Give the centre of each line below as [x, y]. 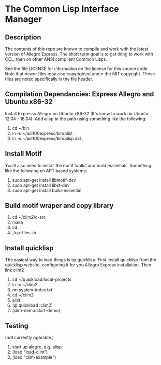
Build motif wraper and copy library [59, 206]
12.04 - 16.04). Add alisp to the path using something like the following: [76, 119]
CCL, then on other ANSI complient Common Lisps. [56, 59]
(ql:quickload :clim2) [32, 305]
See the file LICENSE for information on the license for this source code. [77, 69]
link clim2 [15, 270]
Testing [17, 326]
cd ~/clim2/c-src [29, 217]
